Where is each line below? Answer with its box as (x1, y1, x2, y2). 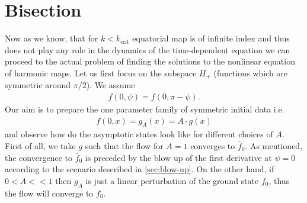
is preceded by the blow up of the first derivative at (85, 151, 272, 163)
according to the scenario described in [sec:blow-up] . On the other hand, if (5, 163, 274, 175)
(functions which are (213, 66, 288, 79)
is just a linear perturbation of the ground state (85, 174, 259, 186)
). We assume (86, 79, 135, 91)
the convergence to (5, 151, 72, 163)
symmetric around (5, 79, 71, 91)
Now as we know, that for (5, 32, 98, 44)
